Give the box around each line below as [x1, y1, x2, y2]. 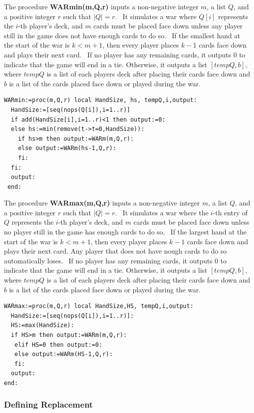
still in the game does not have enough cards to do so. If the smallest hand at [4, 30, 240, 40]
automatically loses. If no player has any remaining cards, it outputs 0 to [4, 255, 227, 265]
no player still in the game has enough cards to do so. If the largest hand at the [4, 227, 247, 237]
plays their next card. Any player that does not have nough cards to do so [4, 246, 227, 256]
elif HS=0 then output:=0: [14, 341, 102, 348]
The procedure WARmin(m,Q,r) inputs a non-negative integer [4, 1, 199, 11]
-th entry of [213, 207, 248, 217]
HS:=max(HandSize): [11, 322, 75, 329]
